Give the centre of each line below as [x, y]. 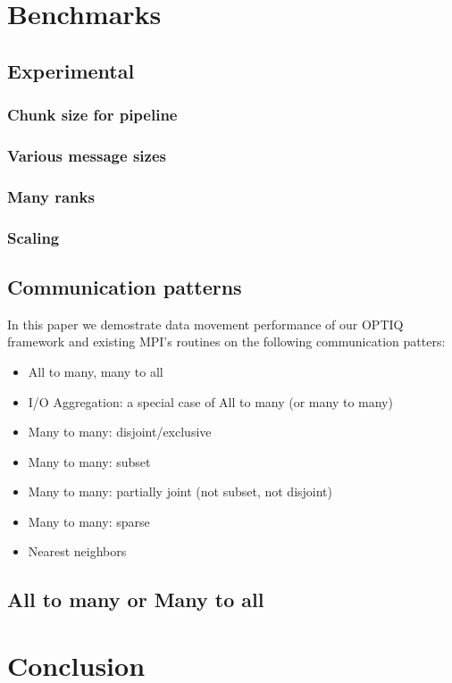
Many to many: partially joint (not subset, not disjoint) [180, 491]
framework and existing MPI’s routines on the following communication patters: [226, 341]
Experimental [71, 70]
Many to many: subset [89, 461]
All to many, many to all [96, 371]
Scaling [33, 237]
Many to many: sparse [89, 521]
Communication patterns [125, 286]
